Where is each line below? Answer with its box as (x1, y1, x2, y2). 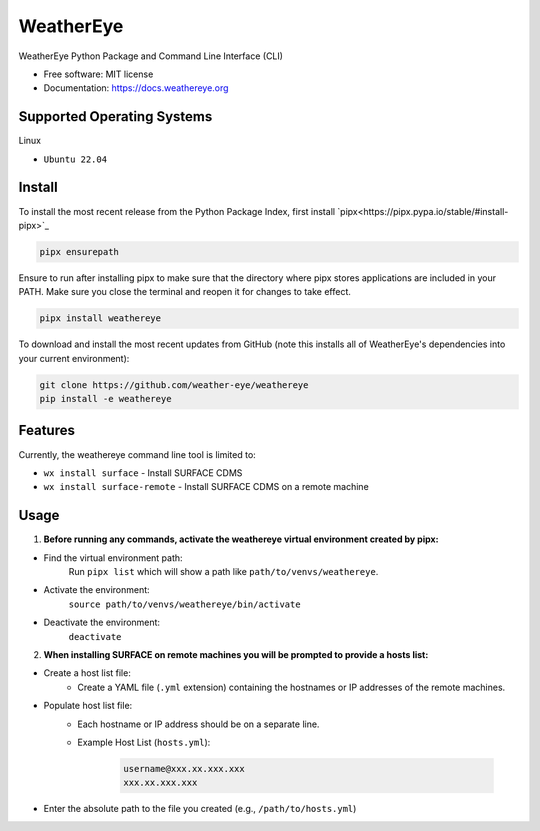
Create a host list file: (43, 667, 132, 679)
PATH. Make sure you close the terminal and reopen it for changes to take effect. (18, 286, 352, 298)
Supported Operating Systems (18, 108, 213, 125)
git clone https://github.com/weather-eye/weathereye (39, 379, 309, 390)
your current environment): (18, 352, 130, 364)
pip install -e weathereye (39, 393, 172, 405)
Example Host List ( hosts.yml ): (77, 736, 211, 748)
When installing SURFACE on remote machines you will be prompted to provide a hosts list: (43, 648, 429, 660)
